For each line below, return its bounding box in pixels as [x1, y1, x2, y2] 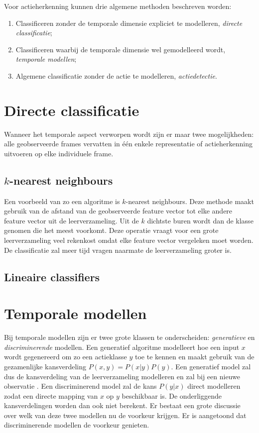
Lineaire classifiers [4, 269, 100, 284]
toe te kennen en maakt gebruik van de [134, 351, 255, 362]
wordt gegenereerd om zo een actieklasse [4, 351, 127, 362]
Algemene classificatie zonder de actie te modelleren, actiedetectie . [15, 70, 217, 81]
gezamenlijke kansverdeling [4, 361, 87, 371]
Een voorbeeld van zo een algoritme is [4, 196, 120, 206]
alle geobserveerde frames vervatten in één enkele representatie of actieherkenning [4, 138, 253, 149]
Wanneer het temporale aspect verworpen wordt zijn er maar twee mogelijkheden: [4, 128, 254, 139]
